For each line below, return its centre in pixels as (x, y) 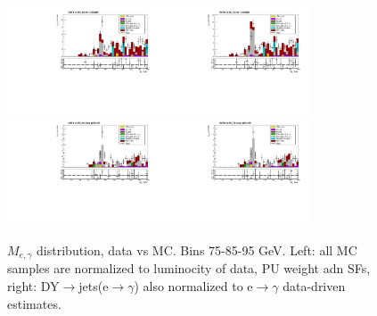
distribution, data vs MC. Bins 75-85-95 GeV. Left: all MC (197, 249)
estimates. (34, 303)
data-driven (314, 285)
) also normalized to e (193, 285)
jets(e (94, 285)
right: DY (33, 285)
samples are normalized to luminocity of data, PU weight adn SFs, (189, 268)
